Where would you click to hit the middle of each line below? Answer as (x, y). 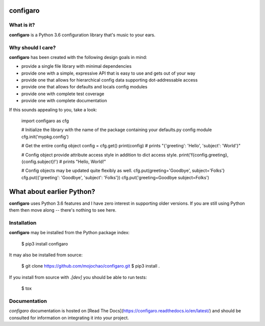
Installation (23, 222)
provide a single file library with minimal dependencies (77, 66)
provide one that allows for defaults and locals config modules (84, 87)
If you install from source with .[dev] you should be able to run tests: (78, 277)
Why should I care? (32, 48)
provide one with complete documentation (64, 101)
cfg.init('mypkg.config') (45, 136)
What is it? (22, 25)
